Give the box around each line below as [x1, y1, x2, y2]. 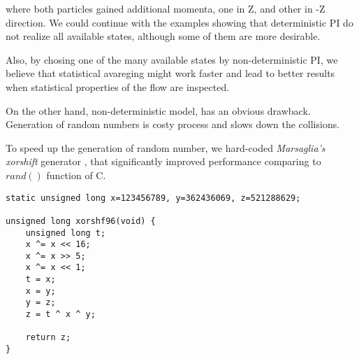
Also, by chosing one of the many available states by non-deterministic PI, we [6, 52, 338, 66]
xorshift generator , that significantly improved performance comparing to [6, 154, 321, 169]
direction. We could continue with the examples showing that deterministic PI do [6, 15, 353, 29]
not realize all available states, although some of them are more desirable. [6, 29, 321, 43]
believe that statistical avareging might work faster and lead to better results [6, 66, 335, 80]
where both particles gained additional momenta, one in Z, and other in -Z [6, 1, 325, 15]
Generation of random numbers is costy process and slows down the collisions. [6, 117, 340, 132]
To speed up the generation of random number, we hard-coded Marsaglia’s [6, 140, 325, 155]
